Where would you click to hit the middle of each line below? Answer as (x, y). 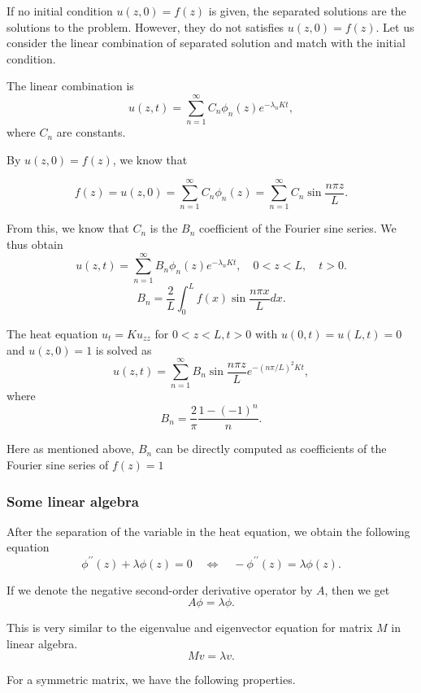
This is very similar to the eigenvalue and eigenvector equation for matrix (190, 628)
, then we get (357, 589)
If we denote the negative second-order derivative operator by (160, 589)
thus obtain (35, 244)
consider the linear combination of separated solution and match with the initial (206, 43)
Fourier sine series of (58, 465)
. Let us (395, 26)
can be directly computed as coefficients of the (271, 449)
